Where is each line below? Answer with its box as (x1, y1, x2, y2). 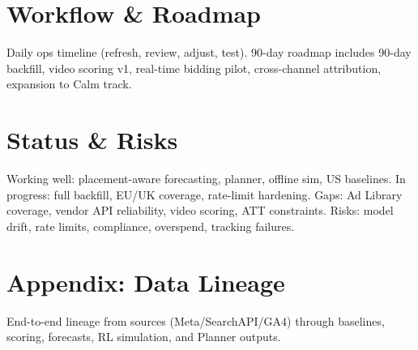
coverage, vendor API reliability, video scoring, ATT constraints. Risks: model (6, 202, 394, 219)
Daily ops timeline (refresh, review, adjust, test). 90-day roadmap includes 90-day (6, 44, 412, 61)
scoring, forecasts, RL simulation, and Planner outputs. (6, 328, 281, 345)
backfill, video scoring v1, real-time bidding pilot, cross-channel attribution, (6, 59, 382, 76)
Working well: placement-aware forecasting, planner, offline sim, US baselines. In (6, 170, 406, 187)
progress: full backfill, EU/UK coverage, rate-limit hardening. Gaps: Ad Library (6, 186, 403, 203)
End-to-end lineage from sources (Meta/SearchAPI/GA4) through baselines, (6, 312, 385, 329)
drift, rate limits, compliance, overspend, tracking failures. (6, 217, 295, 234)
